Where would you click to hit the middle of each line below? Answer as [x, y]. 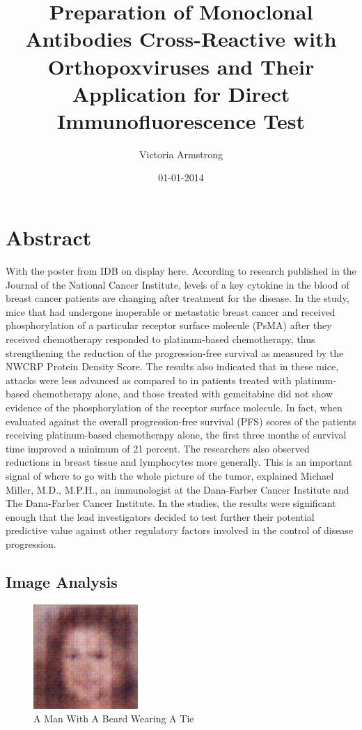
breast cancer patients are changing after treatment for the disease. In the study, [178, 298]
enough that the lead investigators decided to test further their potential [160, 516]
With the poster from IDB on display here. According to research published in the [181, 271]
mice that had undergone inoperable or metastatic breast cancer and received [171, 311]
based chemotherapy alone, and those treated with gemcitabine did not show [170, 394]
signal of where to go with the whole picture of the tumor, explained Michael [170, 475]
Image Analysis [62, 581]
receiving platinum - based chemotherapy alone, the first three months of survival [176, 435]
